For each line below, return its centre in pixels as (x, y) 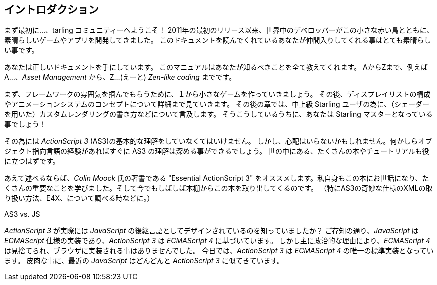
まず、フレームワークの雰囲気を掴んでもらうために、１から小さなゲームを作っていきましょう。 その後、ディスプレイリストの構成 (218, 94)
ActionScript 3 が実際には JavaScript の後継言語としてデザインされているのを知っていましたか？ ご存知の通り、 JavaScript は (212, 231)
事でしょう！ (25, 124)
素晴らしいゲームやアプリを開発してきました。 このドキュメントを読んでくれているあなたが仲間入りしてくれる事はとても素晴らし (218, 40)
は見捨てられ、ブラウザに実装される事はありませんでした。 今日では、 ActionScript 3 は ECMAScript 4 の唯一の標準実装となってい (219, 251)
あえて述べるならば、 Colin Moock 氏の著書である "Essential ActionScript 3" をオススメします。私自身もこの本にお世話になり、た (217, 178)
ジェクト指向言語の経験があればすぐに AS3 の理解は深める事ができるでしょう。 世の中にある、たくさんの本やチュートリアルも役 (217, 151)
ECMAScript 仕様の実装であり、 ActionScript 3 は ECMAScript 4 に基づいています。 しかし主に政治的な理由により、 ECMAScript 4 (217, 241)
